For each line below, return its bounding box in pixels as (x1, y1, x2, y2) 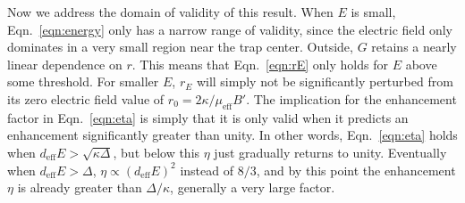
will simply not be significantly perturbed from (196, 72, 453, 91)
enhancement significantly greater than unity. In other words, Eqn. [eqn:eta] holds (7, 126, 458, 144)
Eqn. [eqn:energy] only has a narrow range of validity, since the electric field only (7, 20, 452, 38)
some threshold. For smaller (7, 72, 159, 91)
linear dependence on (7, 54, 123, 73)
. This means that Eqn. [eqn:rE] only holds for (131, 54, 388, 73)
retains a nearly (371, 37, 457, 56)
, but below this (113, 142, 200, 161)
